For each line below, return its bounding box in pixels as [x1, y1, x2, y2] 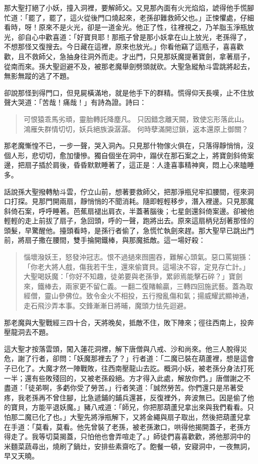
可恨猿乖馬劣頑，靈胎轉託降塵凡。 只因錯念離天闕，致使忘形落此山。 [23, 113, 249, 124]
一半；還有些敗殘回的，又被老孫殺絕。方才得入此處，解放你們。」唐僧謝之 [4, 372, 244, 383]
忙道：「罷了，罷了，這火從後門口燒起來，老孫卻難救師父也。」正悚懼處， [4, 12, 240, 22]
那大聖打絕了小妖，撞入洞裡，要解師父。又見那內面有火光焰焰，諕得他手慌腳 [4, 2, 254, 12]
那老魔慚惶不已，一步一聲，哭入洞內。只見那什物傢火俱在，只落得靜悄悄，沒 [4, 140, 254, 151]
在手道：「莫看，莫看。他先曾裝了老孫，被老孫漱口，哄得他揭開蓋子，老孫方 [4, 421, 251, 432]
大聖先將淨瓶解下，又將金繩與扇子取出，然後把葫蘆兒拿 [69, 411, 251, 422]
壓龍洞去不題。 [4, 327, 53, 337]
